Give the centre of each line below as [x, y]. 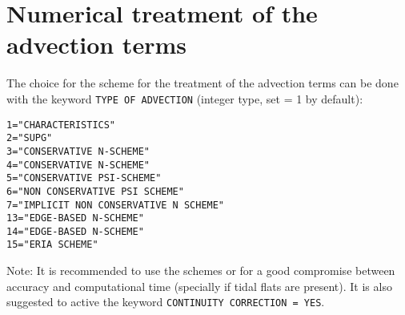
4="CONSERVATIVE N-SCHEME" [78, 165]
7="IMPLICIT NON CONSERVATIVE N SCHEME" [116, 205]
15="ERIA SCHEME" [52, 245]
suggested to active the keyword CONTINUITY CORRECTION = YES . [166, 302]
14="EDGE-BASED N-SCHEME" [75, 231]
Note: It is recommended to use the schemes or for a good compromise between [201, 271]
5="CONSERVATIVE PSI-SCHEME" [84, 178]
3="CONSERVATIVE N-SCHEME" [78, 151]
